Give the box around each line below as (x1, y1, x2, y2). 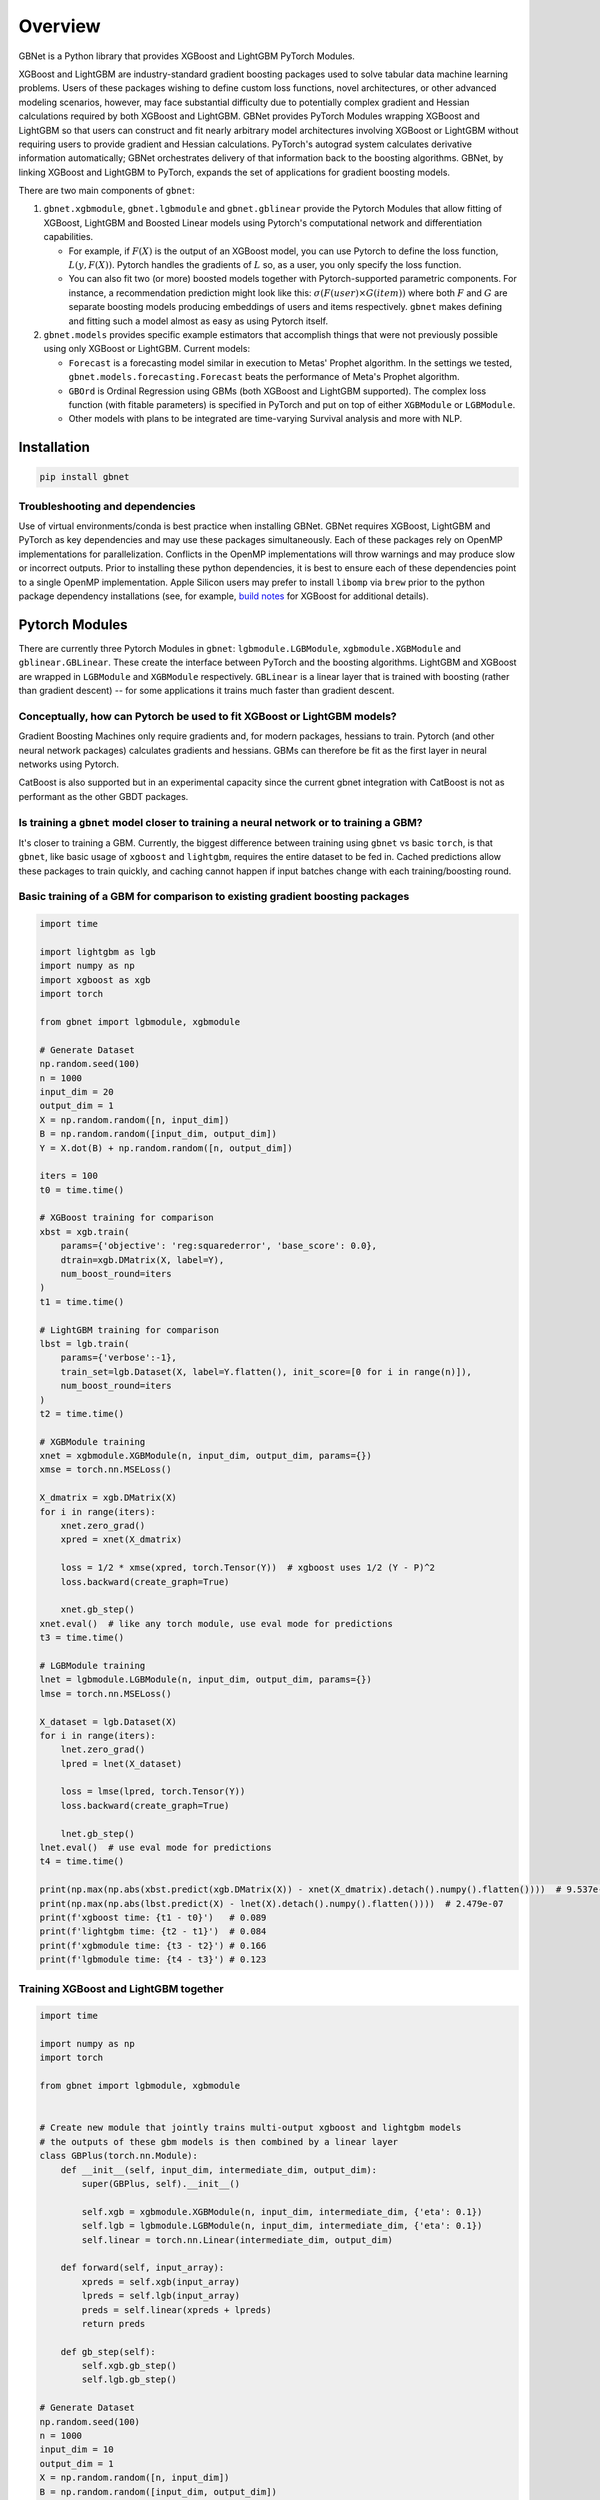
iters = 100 (39, 1170, 99, 1182)
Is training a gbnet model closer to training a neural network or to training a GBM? (18, 815, 423, 829)
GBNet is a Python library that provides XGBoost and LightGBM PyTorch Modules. (18, 50, 355, 62)
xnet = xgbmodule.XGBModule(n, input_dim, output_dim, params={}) (39, 1450, 372, 1462)
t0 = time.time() (39, 1184, 125, 1195)
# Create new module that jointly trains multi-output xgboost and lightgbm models (39, 2122, 462, 2134)
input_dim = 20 (39, 1086, 114, 1097)
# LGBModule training (39, 1660, 146, 1671)
